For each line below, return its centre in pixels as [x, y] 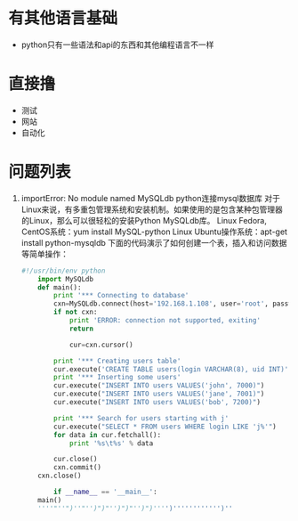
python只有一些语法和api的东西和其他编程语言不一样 [117, 45]
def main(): [60, 287]
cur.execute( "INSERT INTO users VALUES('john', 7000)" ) [159, 386]
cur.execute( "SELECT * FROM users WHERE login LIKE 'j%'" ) [165, 427]
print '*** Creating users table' [117, 361]
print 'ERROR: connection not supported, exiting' [165, 321]
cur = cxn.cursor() [101, 345]
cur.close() [76, 460]
